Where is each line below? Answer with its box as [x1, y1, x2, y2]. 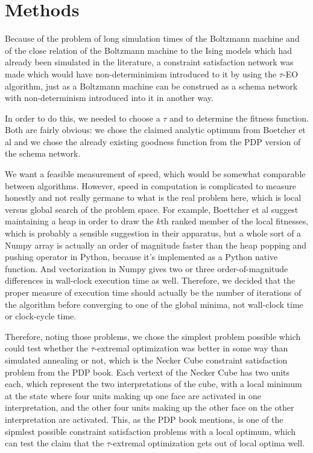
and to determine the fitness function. [169, 111, 309, 124]
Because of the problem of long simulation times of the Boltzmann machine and [5, 32, 300, 45]
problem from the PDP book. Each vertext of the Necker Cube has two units [5, 365, 290, 378]
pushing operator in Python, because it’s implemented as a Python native [5, 250, 278, 263]
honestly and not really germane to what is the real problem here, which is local [5, 191, 302, 204]
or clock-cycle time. [5, 310, 77, 322]
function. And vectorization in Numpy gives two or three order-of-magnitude [5, 262, 288, 275]
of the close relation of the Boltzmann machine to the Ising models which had [5, 44, 292, 56]
